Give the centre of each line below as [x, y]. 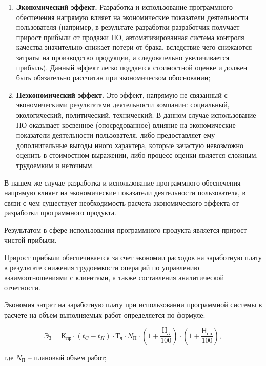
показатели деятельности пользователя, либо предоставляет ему [116, 135]
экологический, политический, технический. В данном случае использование [136, 114]
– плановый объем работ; [67, 357]
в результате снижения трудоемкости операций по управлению [102, 267]
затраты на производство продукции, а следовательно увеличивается [123, 57]
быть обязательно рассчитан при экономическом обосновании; [113, 77]
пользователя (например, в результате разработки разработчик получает [128, 27]
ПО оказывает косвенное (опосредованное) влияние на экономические [126, 125]
